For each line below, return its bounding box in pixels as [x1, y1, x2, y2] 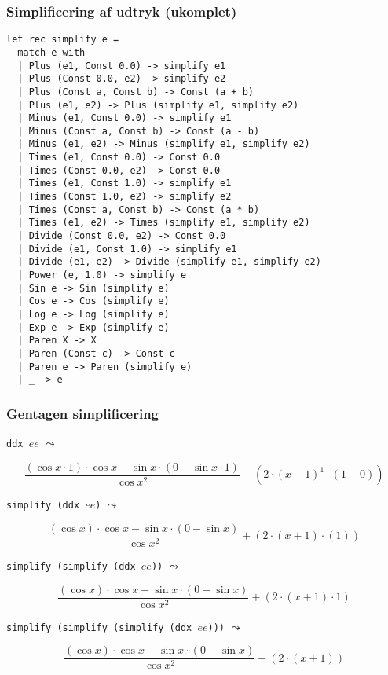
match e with [17, 46, 86, 58]
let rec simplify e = [6, 34, 119, 46]
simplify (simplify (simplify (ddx [6, 622, 192, 633]
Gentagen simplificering [6, 403, 159, 423]
